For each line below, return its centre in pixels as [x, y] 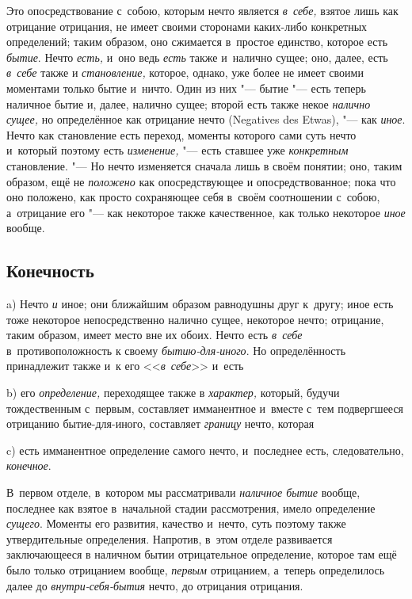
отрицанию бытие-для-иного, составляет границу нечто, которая [160, 423]
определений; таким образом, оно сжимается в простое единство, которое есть [197, 42]
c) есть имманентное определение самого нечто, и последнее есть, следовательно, [205, 450]
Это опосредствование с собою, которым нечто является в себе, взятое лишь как [202, 10]
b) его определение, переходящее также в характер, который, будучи [173, 393]
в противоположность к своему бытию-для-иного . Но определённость [176, 350]
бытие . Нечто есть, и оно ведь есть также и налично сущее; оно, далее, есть [197, 57]
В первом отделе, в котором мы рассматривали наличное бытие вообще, [183, 492]
